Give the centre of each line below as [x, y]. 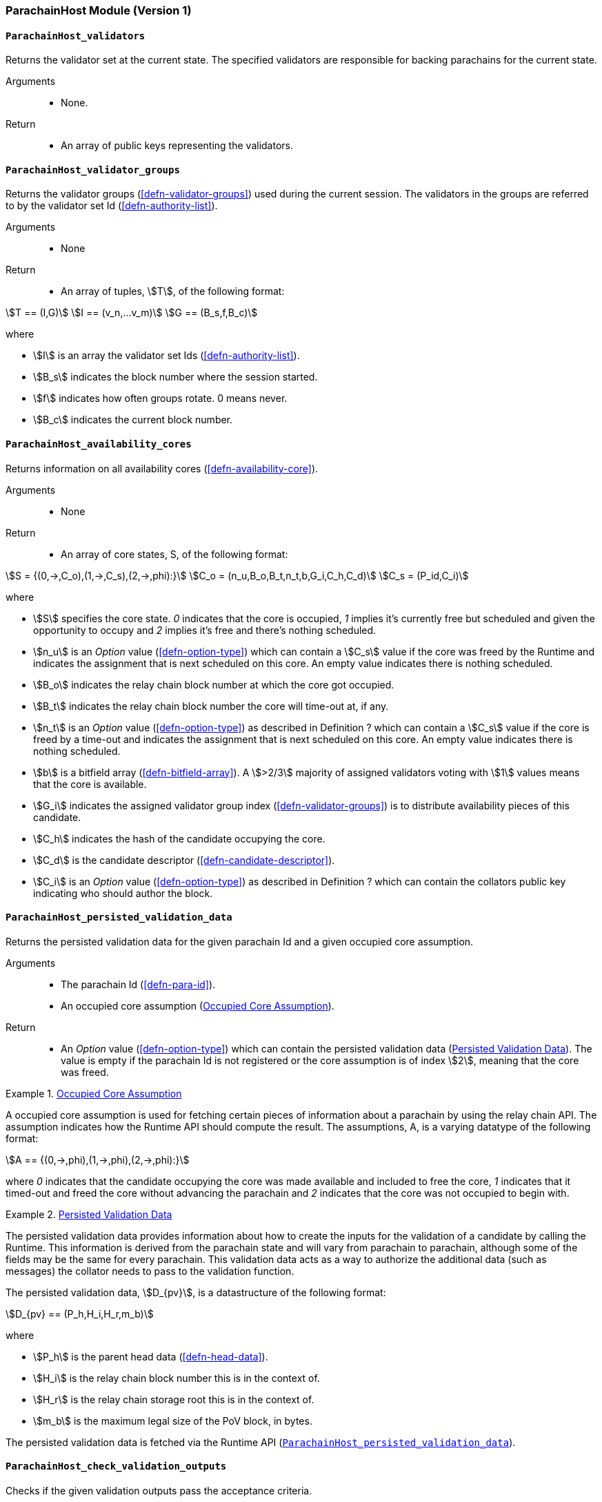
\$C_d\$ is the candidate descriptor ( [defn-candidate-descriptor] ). [184, 860]
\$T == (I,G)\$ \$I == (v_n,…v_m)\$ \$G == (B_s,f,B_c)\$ [132, 313]
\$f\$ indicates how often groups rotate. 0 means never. [160, 398]
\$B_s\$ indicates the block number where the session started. [175, 377]
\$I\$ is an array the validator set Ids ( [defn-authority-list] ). [167, 356]
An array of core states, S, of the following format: [174, 554]
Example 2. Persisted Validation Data [89, 1214]
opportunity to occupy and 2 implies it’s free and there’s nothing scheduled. [205, 630]
